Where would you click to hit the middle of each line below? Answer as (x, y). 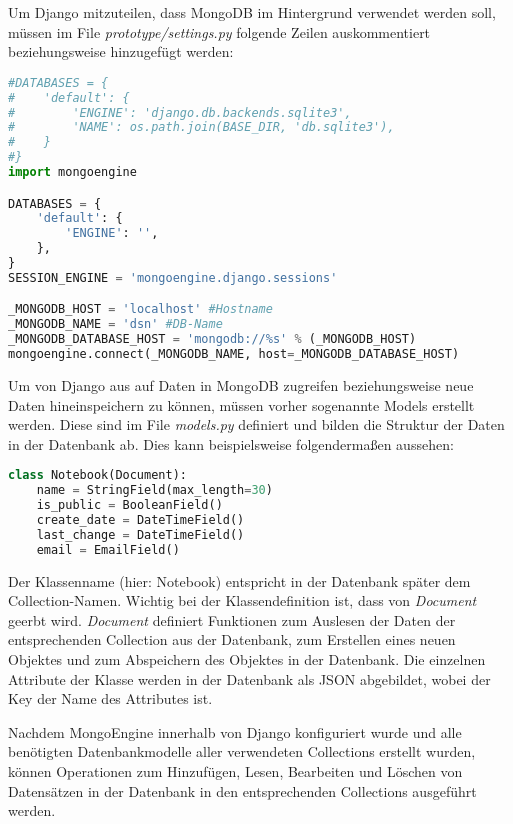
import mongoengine (72, 172)
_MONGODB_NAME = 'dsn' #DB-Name (115, 324)
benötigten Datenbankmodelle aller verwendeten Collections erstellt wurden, (242, 751)
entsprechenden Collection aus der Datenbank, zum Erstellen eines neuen (232, 639)
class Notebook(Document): (97, 475)
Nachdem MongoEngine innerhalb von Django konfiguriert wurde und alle (235, 731)
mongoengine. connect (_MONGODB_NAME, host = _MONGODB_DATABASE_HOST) (234, 354)
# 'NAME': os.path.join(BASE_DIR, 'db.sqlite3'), (201, 127)
